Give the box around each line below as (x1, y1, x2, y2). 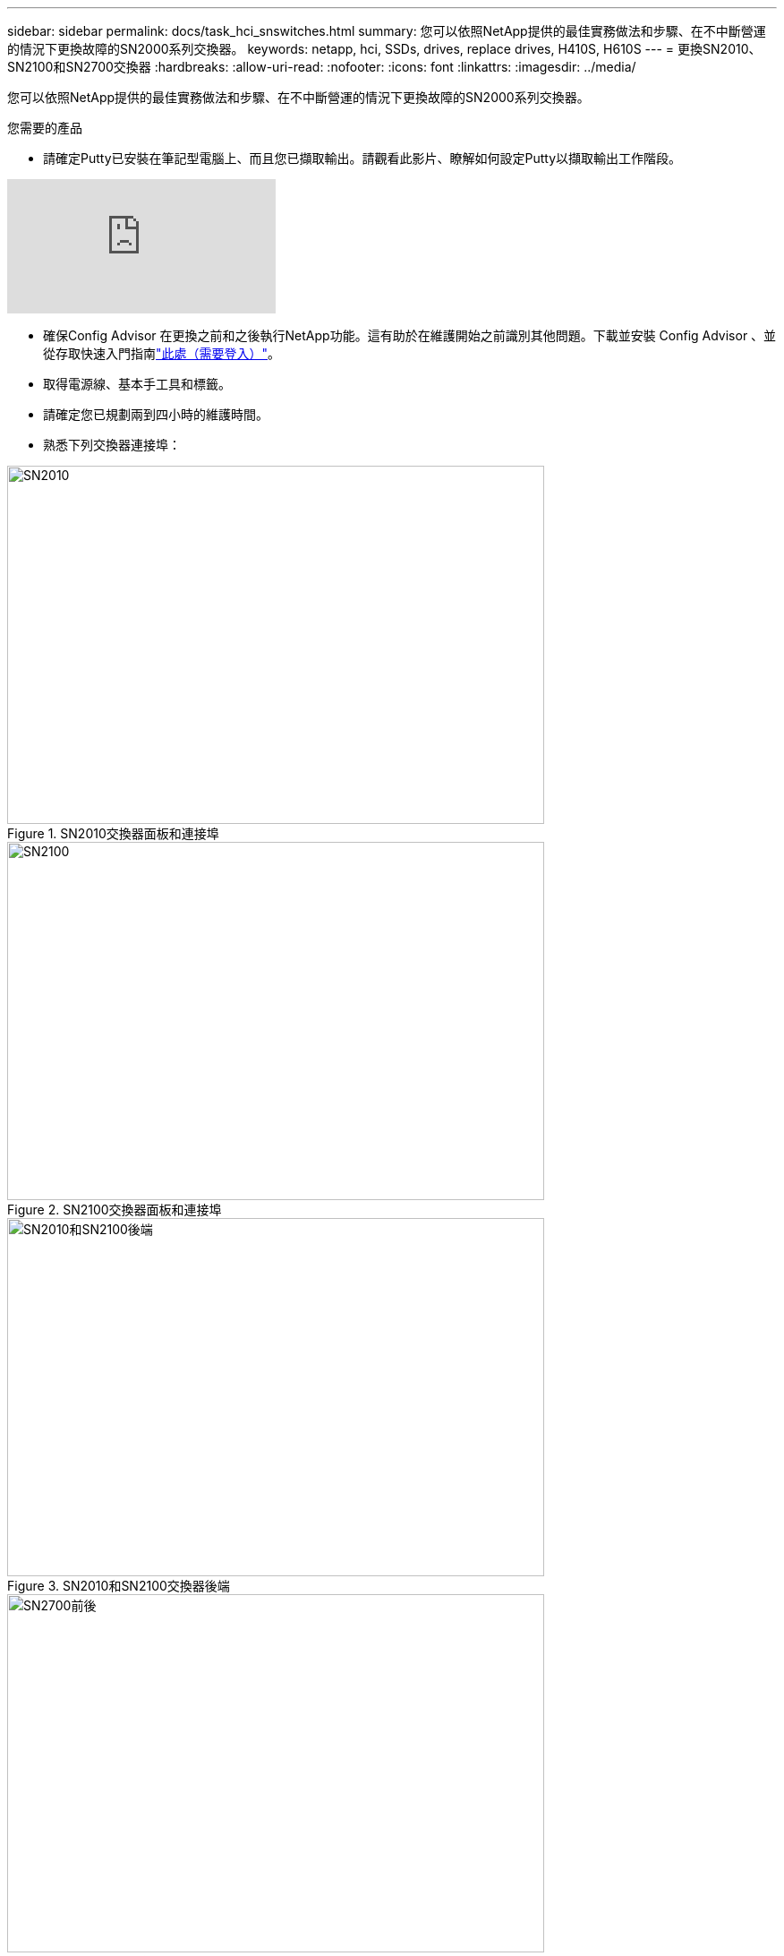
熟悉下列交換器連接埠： (43, 437, 181, 452)
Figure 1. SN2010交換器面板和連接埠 (7, 826, 219, 841)
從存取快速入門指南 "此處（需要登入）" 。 (43, 346, 281, 361)
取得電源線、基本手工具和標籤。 (43, 376, 231, 391)
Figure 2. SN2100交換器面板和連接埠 (7, 1202, 222, 1217)
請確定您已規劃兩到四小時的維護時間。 (43, 407, 268, 422)
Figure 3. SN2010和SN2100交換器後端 (7, 1578, 230, 1593)
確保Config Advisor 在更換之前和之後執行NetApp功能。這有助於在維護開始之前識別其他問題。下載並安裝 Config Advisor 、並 (43, 328, 777, 343)
